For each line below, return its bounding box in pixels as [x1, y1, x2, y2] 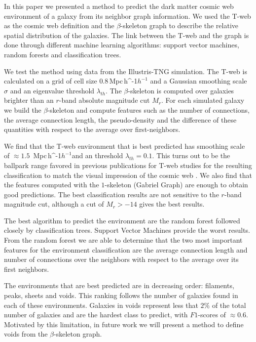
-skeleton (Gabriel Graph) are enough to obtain [105, 179, 248, 190]
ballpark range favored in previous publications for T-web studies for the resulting [4, 160, 252, 170]
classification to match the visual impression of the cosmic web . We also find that [4, 170, 252, 180]
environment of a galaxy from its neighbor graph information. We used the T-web [4, 10, 251, 21]
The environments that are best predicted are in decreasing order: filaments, [4, 280, 234, 291]
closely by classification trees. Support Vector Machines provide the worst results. [4, 225, 250, 235]
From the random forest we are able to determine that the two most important [4, 235, 243, 245]
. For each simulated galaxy [161, 95, 245, 105]
